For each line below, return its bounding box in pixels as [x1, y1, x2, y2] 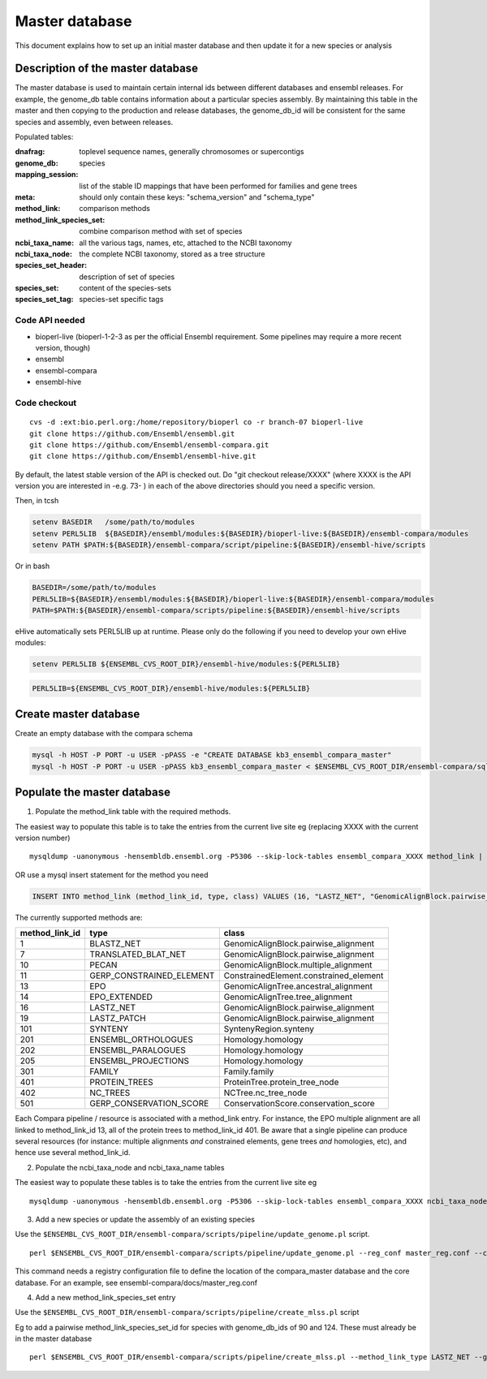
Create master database [15, 707, 140, 722]
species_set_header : [15, 261, 88, 270]
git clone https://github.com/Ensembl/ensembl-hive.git [29, 451, 256, 461]
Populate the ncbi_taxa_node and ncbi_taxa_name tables [35, 1162, 225, 1172]
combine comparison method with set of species [79, 226, 243, 236]
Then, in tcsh [15, 496, 59, 506]
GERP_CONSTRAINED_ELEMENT [89, 970, 215, 981]
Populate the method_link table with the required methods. [35, 807, 231, 817]
